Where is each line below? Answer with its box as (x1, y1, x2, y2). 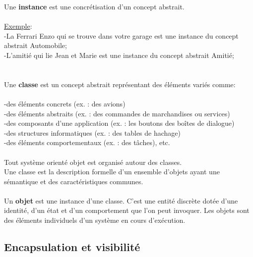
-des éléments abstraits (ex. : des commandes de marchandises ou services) (4, 108, 230, 118)
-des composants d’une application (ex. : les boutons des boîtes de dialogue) (4, 118, 235, 128)
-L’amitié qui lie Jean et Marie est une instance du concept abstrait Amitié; (4, 50, 234, 60)
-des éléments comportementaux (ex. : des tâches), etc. (4, 137, 170, 148)
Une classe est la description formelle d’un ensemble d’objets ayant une (4, 166, 220, 177)
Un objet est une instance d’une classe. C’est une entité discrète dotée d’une (4, 195, 238, 206)
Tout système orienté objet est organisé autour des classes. (4, 156, 182, 167)
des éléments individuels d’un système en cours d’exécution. (4, 215, 186, 225)
